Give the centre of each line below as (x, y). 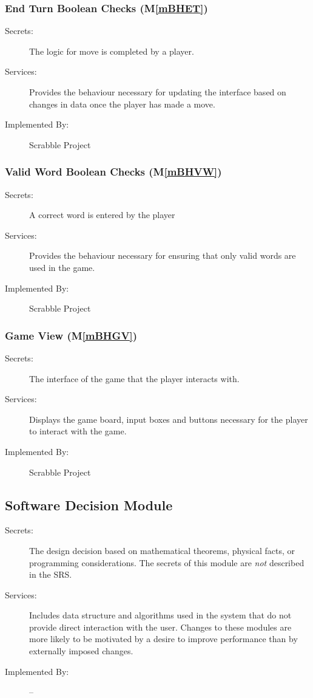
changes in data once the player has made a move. (122, 104)
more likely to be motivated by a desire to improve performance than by (163, 639)
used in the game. (62, 267)
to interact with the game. (78, 431)
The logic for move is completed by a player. (112, 51)
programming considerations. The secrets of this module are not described (167, 562)
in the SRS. (51, 574)
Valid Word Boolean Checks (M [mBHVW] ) (113, 172)
